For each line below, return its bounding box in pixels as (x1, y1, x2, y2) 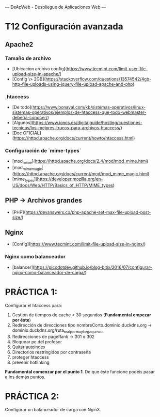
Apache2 (5, 40, 33, 48)
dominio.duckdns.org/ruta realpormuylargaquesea (12, 327, 104, 334)
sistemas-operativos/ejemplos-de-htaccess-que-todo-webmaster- (12, 109, 146, 115)
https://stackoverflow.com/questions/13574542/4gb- (45, 76, 152, 82)
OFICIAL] (23, 130, 41, 136)
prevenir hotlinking (12, 359, 50, 365)
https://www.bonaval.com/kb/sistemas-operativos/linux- (32, 104, 146, 110)
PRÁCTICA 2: (5, 391, 59, 402)
